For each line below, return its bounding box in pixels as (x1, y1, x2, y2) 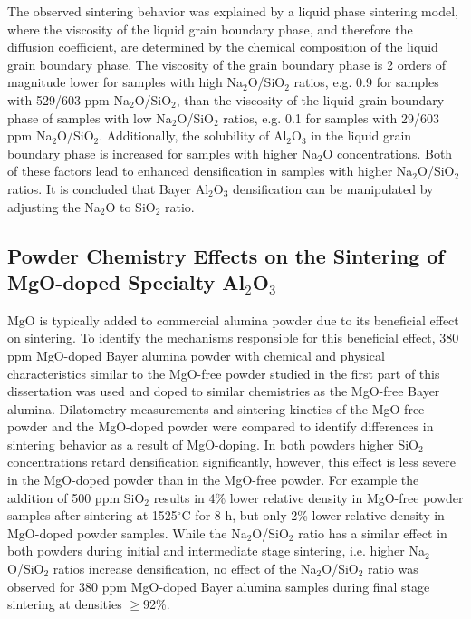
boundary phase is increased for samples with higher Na (7, 143, 318, 162)
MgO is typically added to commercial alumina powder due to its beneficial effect (7, 310, 459, 329)
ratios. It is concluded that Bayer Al (7, 179, 209, 198)
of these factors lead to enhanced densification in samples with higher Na (7, 161, 413, 180)
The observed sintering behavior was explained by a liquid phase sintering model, (7, 2, 458, 20)
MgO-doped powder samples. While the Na (7, 523, 247, 542)
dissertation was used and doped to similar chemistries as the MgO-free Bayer (7, 382, 440, 401)
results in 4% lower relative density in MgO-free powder (153, 488, 464, 507)
